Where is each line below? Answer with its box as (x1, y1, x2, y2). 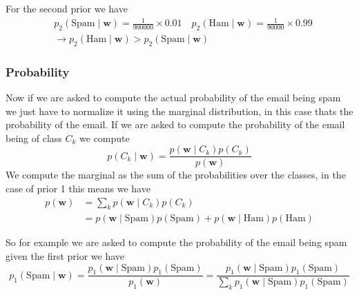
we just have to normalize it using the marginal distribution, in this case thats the (6, 103, 353, 118)
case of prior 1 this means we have (6, 181, 151, 196)
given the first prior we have (6, 249, 125, 263)
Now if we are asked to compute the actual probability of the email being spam (6, 90, 341, 104)
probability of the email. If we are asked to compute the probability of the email (6, 117, 345, 132)
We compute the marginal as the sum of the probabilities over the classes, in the (6, 167, 346, 182)
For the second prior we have (6, 1, 128, 15)
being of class (6, 130, 62, 145)
